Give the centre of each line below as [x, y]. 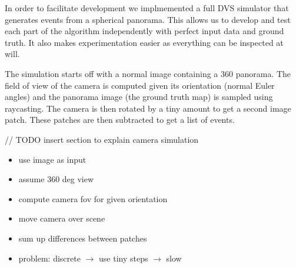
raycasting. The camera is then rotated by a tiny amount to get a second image [148, 108]
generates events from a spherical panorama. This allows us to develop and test [148, 19]
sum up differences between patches [83, 238]
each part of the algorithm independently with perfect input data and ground [144, 31]
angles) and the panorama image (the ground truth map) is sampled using [139, 97]
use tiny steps [124, 258]
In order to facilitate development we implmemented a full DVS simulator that [147, 8]
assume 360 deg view [56, 179]
